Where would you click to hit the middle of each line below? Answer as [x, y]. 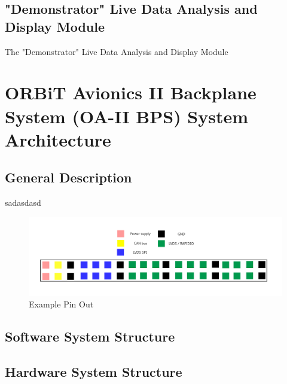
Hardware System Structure [94, 372]
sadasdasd [23, 202]
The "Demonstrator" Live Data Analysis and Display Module [117, 51]
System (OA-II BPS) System [127, 116]
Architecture [58, 139]
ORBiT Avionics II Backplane [131, 92]
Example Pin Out [61, 304]
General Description [68, 177]
